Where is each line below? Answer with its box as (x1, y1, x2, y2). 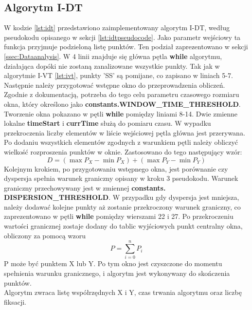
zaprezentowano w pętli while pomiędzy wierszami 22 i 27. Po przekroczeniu (4, 211, 234, 221)
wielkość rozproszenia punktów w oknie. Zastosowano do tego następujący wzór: (4, 146, 242, 156)
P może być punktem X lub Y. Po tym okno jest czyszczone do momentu (4, 258, 222, 269)
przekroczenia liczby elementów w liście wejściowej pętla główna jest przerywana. (4, 127, 245, 137)
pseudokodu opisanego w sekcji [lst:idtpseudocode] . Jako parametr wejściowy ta (4, 32, 241, 42)
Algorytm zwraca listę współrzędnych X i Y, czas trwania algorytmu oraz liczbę (4, 287, 242, 297)
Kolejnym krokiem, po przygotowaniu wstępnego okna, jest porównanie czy (4, 163, 228, 174)
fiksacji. (4, 296, 26, 307)
